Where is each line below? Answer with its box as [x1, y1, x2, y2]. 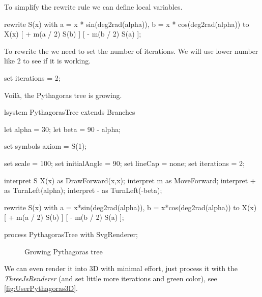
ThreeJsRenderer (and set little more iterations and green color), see [4, 273, 217, 283]
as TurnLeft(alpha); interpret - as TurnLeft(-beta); [4, 185, 162, 195]
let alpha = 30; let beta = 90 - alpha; [4, 123, 121, 134]
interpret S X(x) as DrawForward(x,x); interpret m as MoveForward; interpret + [4, 175, 256, 185]
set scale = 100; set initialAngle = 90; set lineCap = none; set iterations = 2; [4, 157, 245, 168]
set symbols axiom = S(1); [4, 141, 86, 151]
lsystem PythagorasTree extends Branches [4, 107, 135, 117]
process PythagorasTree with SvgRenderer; [4, 228, 138, 239]
